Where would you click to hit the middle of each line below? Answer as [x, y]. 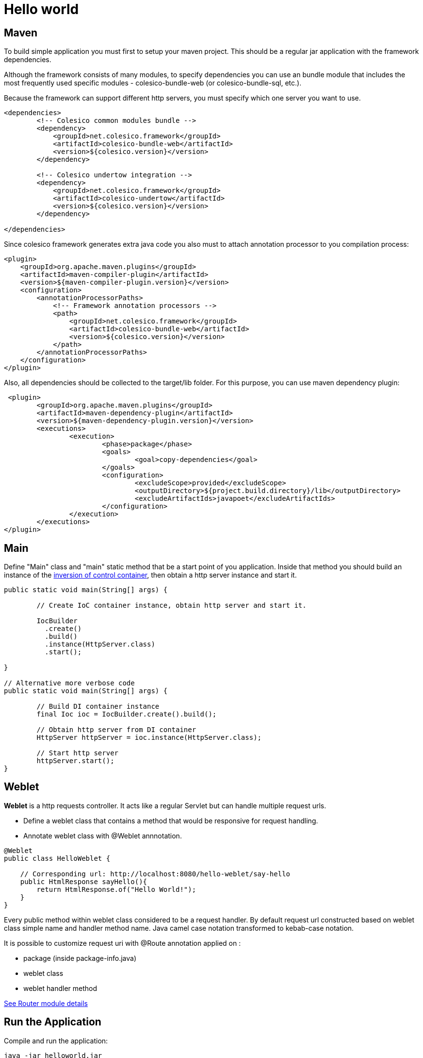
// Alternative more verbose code [69, 683]
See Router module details [46, 1003]
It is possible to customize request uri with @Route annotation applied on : [122, 943]
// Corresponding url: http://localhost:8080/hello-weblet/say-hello [155, 874]
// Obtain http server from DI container [116, 730]
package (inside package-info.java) [80, 958]
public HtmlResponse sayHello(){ [84, 881]
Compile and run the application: [56, 1041]
